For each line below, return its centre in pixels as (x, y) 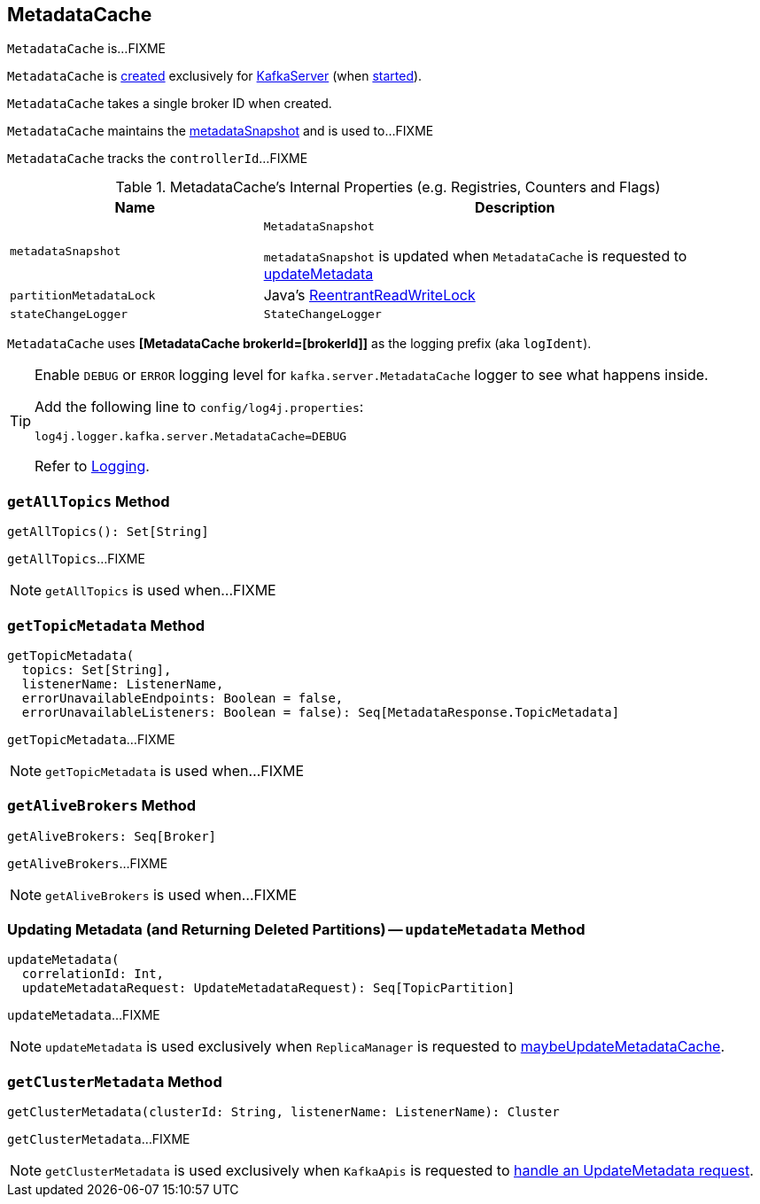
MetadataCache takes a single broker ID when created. (170, 104)
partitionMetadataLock (83, 295)
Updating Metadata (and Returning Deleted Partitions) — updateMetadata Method (296, 930)
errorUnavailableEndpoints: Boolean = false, (182, 698)
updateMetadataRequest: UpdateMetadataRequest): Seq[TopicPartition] (268, 988)
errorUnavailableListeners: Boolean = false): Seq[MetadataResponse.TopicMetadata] (321, 712)
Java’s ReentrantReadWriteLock (369, 295)
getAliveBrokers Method (102, 806)
